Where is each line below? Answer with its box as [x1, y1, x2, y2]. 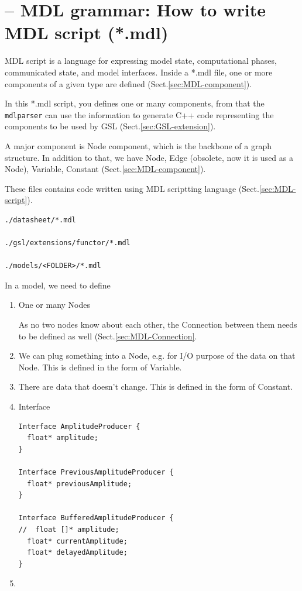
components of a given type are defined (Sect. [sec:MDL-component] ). [5, 77, 252, 90]
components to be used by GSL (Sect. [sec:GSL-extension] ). [5, 120, 216, 132]
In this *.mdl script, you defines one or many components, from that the [5, 97, 265, 109]
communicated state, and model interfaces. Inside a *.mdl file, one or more [5, 66, 273, 78]
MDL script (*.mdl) [5, 20, 169, 44]
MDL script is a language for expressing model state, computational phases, [5, 54, 277, 67]
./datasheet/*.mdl [5, 215, 76, 224]
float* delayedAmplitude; [27, 548, 128, 557]
